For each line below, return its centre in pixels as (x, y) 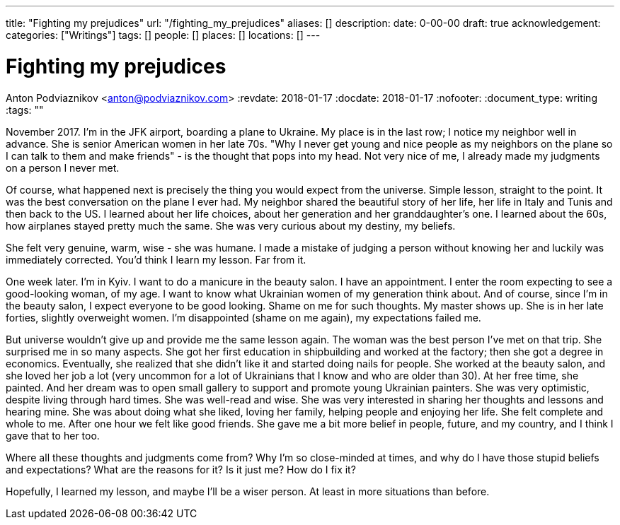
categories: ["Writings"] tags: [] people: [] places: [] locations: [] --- (163, 35)
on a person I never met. (63, 167)
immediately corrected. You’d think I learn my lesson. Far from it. (156, 259)
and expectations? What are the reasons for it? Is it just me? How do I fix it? (181, 469)
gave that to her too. (53, 435)
